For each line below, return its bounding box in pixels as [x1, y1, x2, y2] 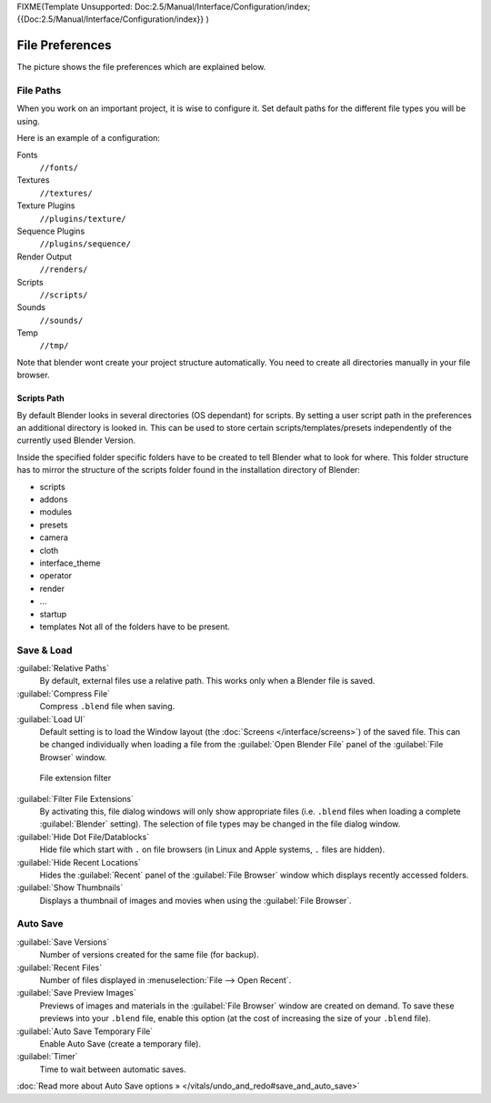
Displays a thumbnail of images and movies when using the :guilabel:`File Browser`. [39, 895, 352, 906]
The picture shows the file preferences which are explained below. [16, 62, 266, 73]
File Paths [16, 85, 62, 97]
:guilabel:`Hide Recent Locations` [16, 857, 141, 867]
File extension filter [39, 773, 112, 784]
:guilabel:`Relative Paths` [16, 663, 109, 674]
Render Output [16, 251, 73, 262]
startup [39, 608, 67, 619]
